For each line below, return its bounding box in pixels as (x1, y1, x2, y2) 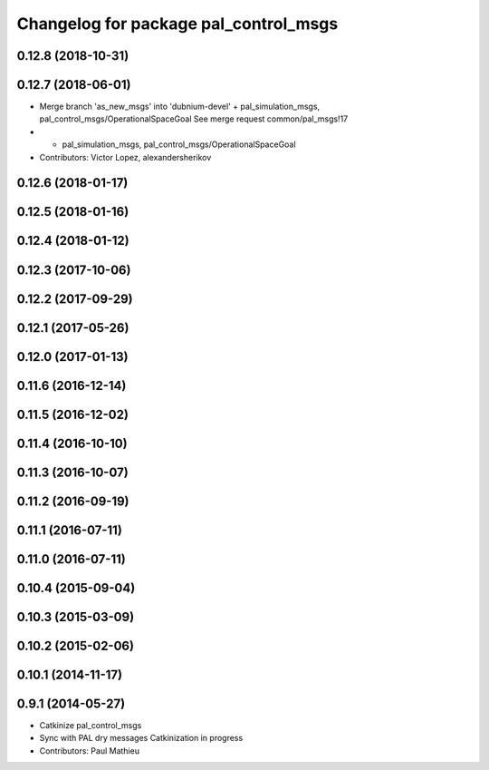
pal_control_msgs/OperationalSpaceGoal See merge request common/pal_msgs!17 (39, 113, 349, 124)
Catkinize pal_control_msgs (39, 719, 142, 730)
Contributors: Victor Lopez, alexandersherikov (39, 151, 212, 162)
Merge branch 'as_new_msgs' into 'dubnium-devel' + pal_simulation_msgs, (39, 101, 321, 112)
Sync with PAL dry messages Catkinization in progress (39, 733, 244, 744)
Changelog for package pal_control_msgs (16, 14, 339, 34)
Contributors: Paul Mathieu (39, 745, 140, 756)
